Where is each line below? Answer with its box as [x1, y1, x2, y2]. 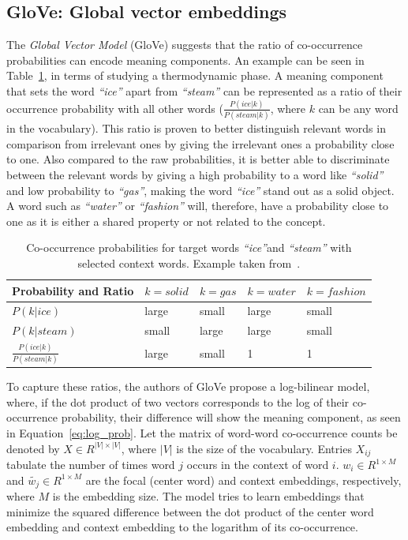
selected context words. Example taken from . [77, 254, 301, 271]
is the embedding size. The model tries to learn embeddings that [52, 488, 365, 504]
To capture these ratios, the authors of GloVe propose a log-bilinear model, [6, 378, 370, 395]
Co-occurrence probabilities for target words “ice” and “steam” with [26, 239, 352, 256]
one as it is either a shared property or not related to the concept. [6, 212, 326, 229]
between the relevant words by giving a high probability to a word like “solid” [6, 166, 384, 182]
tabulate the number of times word [6, 456, 175, 473]
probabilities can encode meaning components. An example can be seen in [6, 51, 365, 68]
